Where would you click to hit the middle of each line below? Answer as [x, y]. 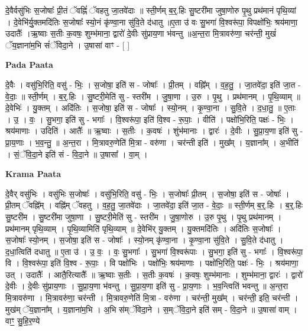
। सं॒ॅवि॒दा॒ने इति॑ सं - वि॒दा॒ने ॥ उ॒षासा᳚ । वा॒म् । [77, 154]
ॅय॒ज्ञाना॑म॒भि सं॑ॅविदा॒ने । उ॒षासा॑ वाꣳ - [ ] [68, 45]
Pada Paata [29, 65]
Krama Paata [33, 174]
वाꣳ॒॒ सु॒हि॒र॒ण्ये [23, 321]
